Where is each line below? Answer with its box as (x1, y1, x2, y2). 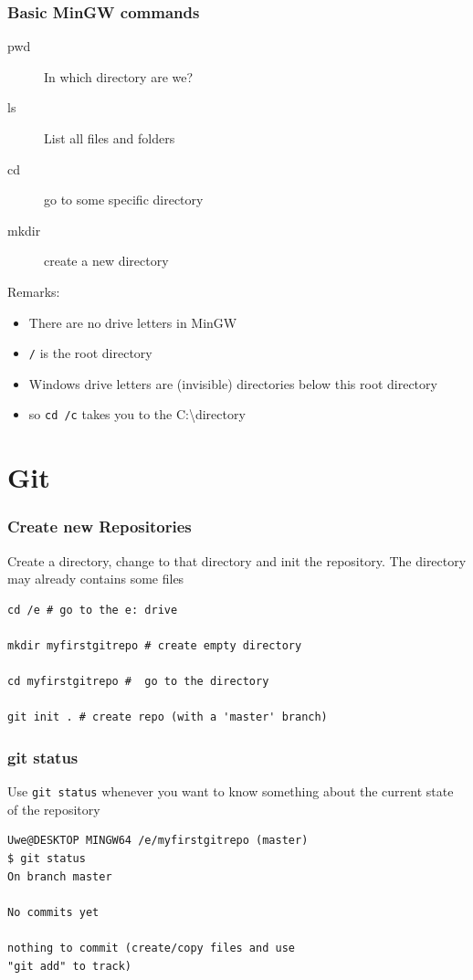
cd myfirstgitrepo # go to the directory (7, 675, 269, 689)
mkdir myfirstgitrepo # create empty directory (7, 639, 302, 653)
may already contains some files (7, 569, 184, 588)
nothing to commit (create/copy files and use (7, 942, 295, 955)
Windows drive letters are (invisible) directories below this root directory (28, 374, 437, 393)
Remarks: (7, 281, 60, 300)
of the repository (7, 799, 100, 818)
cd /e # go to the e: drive (7, 603, 178, 616)
